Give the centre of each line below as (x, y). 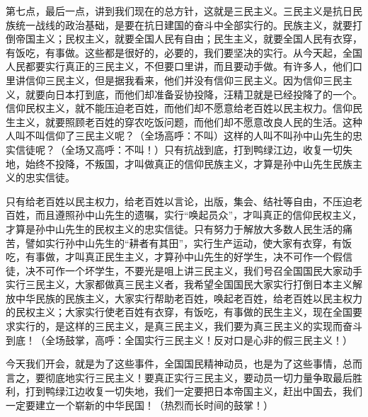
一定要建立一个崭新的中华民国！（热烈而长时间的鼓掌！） (139, 405)
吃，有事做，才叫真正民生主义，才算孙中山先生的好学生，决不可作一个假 (174, 257)
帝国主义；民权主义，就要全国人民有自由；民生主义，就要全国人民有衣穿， (189, 39)
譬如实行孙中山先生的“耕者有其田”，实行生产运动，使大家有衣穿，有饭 (189, 242)
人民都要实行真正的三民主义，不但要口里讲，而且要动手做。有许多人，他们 (179, 66)
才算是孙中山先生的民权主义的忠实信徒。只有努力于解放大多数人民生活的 (174, 228)
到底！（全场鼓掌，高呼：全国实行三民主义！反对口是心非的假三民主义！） (179, 339)
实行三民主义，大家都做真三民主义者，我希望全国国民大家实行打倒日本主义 (179, 284)
